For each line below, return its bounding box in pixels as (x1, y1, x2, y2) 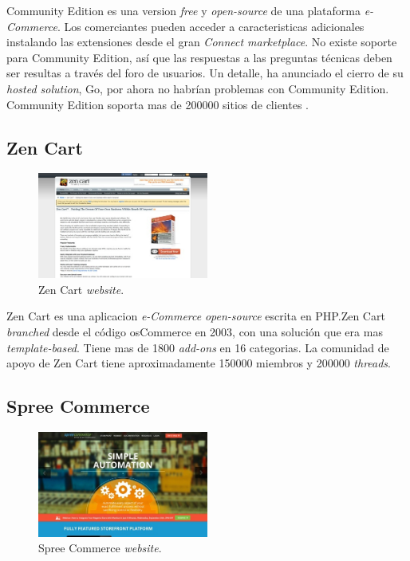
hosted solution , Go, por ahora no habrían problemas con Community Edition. (6, 80, 389, 96)
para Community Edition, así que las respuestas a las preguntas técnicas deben (6, 49, 392, 65)
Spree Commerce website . (38, 539, 162, 556)
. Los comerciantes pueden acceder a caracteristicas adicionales (57, 18, 365, 34)
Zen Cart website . (38, 280, 124, 297)
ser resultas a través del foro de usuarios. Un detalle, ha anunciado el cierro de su (6, 65, 404, 81)
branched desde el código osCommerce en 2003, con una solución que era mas (6, 324, 383, 339)
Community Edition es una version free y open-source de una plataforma (6, 2, 361, 18)
